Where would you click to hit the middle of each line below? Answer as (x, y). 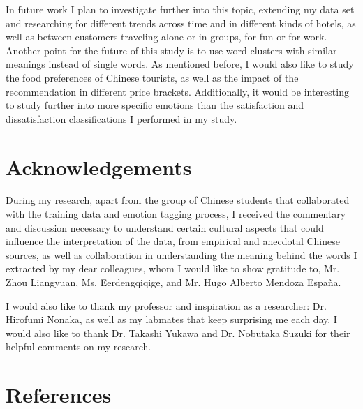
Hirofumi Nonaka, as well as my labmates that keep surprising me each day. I (171, 319)
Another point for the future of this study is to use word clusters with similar (171, 50)
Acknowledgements (99, 166)
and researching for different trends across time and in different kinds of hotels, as (181, 23)
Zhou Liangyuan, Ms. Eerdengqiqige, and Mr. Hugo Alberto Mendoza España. (173, 282)
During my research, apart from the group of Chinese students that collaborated (178, 200)
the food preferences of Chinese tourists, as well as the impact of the (152, 77)
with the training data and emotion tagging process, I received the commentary (176, 214)
